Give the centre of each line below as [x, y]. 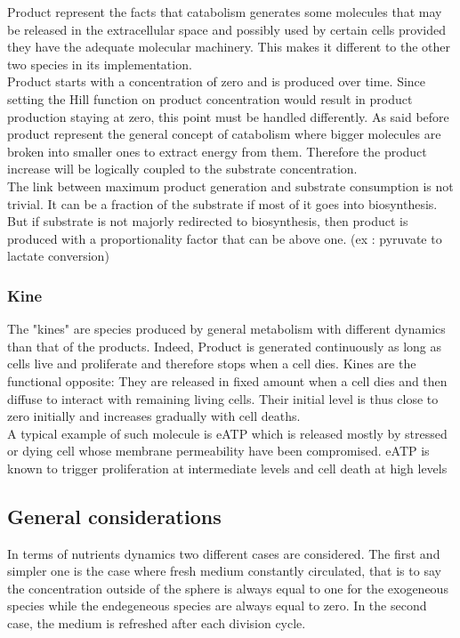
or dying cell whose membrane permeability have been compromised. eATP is [218, 451]
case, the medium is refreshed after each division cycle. [157, 623]
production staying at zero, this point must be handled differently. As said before [228, 116]
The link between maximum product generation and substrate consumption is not [230, 186]
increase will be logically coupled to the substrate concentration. [182, 169]
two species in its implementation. [100, 64]
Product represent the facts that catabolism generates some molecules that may [225, 12]
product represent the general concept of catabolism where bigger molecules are [224, 134]
